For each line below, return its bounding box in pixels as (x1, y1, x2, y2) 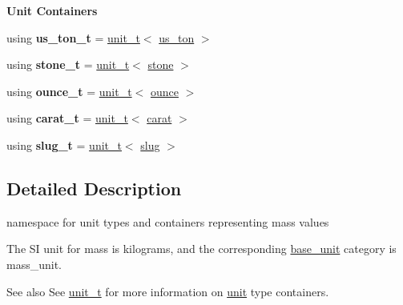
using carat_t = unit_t (6, 110, 128, 126)
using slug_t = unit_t (6, 136, 122, 153)
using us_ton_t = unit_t (6, 29, 140, 46)
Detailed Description (6, 175, 182, 200)
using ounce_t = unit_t (6, 82, 132, 99)
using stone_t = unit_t (6, 56, 130, 73)
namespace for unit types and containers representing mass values (6, 213, 329, 230)
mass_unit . (6, 255, 62, 272)
